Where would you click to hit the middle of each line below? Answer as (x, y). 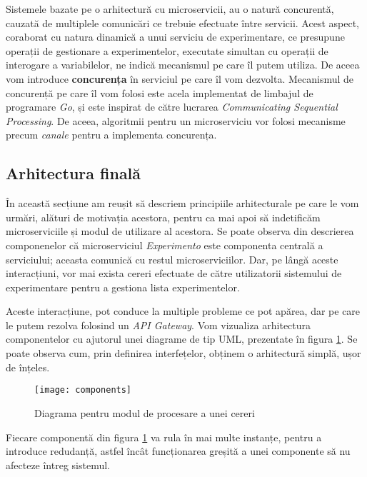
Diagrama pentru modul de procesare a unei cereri (145, 412)
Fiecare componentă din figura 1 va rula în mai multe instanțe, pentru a (164, 437)
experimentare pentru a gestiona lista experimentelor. (123, 287)
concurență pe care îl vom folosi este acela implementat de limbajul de (160, 92)
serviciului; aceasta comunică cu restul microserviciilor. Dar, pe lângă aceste (172, 259)
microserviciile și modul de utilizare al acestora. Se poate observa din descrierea (180, 231)
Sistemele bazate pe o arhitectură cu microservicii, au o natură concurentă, (170, 9)
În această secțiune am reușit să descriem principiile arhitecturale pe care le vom (182, 203)
